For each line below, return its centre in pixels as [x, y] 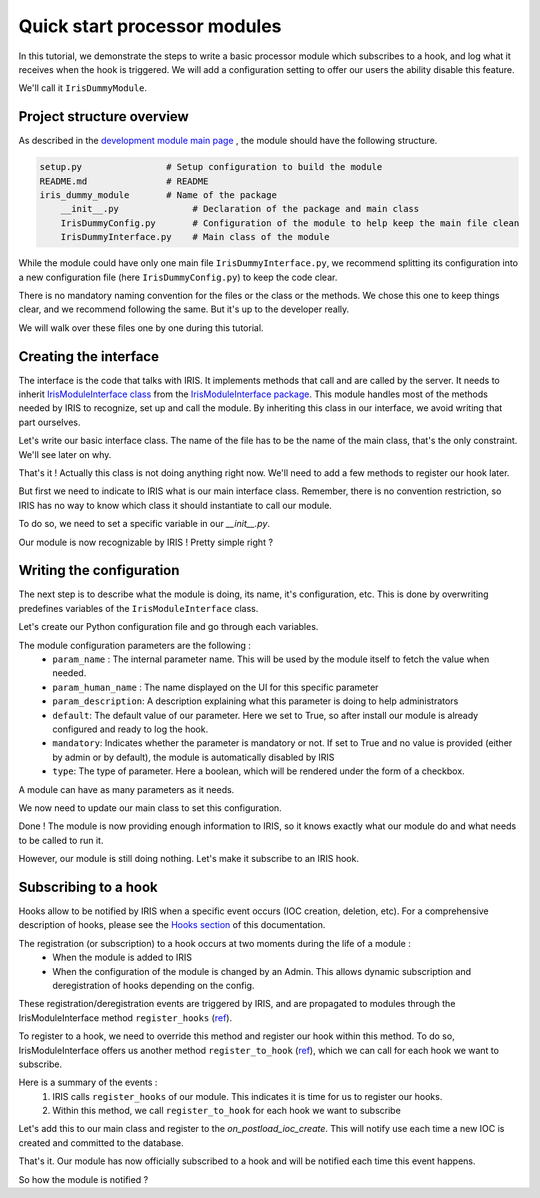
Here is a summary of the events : [88, 1082]
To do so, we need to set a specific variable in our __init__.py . [144, 524]
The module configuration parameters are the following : [135, 645]
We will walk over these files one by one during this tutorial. [141, 327]
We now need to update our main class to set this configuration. [150, 807]
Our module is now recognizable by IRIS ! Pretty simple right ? [146, 542]
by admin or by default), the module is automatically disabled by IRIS [193, 757]
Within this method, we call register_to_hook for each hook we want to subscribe [227, 1111]
